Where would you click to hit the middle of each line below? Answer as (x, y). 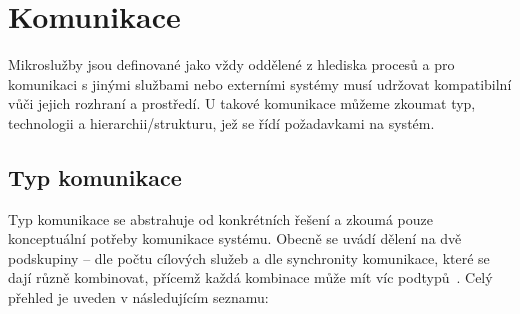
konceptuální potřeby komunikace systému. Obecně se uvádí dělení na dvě (235, 238)
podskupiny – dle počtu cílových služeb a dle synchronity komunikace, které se (249, 257)
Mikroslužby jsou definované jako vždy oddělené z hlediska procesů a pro (231, 64)
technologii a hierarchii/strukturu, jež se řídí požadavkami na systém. (221, 122)
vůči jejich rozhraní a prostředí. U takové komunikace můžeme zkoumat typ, (242, 103)
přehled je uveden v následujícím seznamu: (138, 297)
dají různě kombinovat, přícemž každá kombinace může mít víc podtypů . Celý (250, 277)
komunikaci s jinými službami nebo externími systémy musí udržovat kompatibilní (260, 83)
